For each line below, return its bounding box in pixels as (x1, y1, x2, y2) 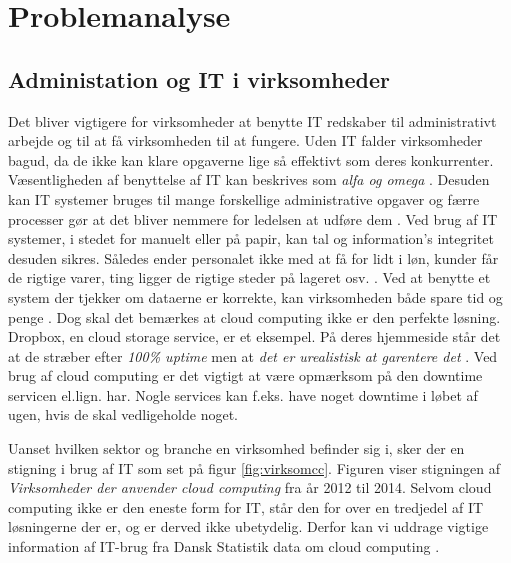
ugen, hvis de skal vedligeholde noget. (8, 404, 238, 425)
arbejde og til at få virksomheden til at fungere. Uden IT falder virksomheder (8, 130, 483, 151)
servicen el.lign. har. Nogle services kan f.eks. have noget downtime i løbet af (8, 384, 478, 405)
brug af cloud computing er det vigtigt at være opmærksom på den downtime (8, 365, 483, 386)
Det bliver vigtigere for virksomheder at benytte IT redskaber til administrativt (8, 110, 497, 131)
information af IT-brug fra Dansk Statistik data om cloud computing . (8, 536, 440, 557)
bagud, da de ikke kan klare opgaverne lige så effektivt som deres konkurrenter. (8, 149, 494, 170)
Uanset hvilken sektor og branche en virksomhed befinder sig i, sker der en (8, 438, 465, 459)
